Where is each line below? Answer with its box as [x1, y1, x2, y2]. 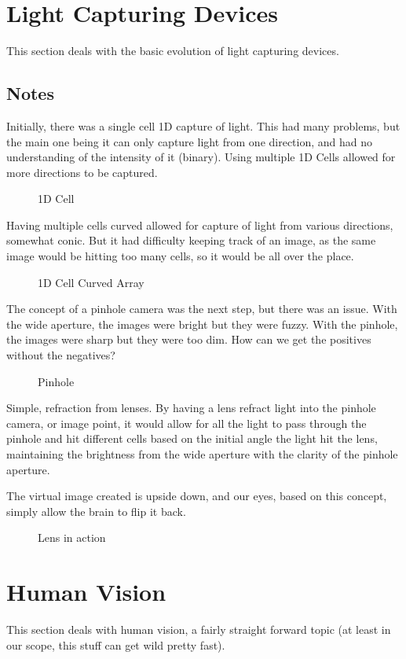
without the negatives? [6, 347, 115, 363]
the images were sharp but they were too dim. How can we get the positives [6, 331, 371, 348]
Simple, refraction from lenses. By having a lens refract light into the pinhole [6, 399, 376, 416]
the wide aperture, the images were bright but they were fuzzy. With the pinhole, [6, 315, 398, 332]
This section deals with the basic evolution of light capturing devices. [6, 42, 339, 59]
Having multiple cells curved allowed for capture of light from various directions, [6, 216, 393, 233]
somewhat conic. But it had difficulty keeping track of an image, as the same [6, 232, 376, 249]
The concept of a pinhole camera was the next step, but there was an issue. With [6, 300, 397, 317]
